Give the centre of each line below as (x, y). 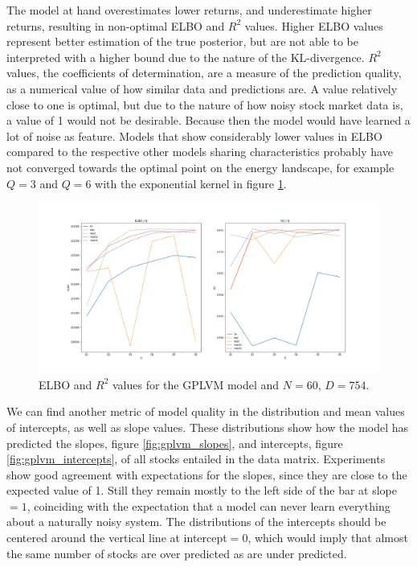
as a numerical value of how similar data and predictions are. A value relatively (202, 88)
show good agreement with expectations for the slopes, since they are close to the (207, 474)
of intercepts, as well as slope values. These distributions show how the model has (208, 427)
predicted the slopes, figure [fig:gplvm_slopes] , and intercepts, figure (175, 443)
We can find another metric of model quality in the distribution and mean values (206, 411)
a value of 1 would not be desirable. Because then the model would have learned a (208, 120)
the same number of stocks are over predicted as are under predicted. (177, 553)
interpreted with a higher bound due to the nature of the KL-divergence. (186, 57)
